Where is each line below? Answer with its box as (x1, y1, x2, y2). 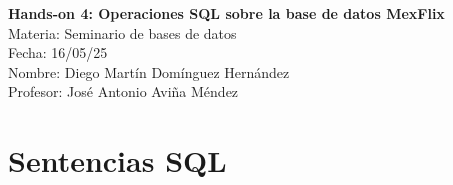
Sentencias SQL (8, 140, 227, 181)
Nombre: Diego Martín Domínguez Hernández (8, 61, 290, 82)
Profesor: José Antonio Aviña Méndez (8, 81, 239, 102)
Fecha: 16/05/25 (8, 42, 108, 63)
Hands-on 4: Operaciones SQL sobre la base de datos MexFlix (8, 3, 445, 23)
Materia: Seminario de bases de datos (8, 22, 237, 43)
